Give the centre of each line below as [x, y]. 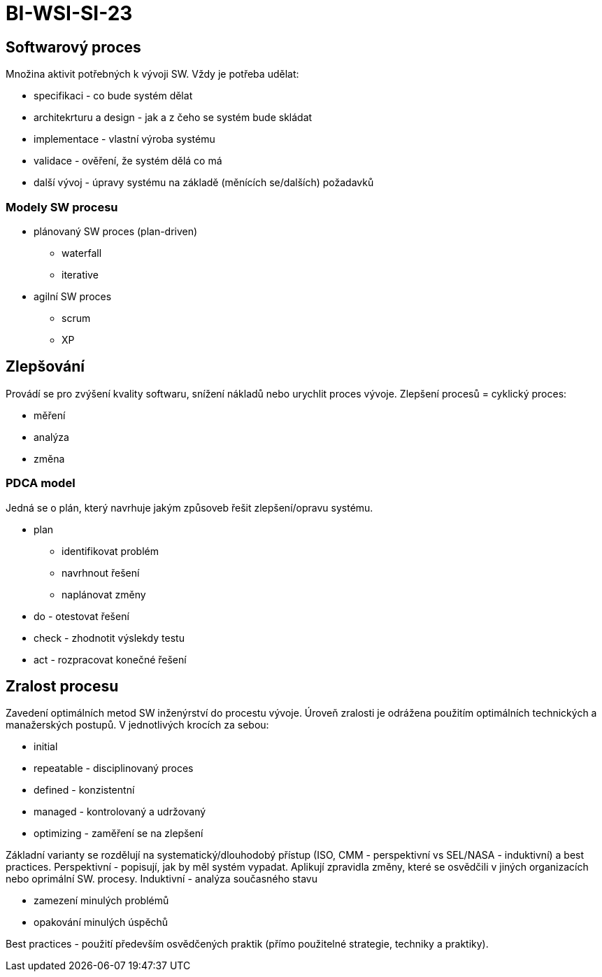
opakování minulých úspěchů [101, 922]
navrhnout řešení [101, 572]
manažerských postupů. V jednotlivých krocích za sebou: [137, 725]
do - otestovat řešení [81, 616]
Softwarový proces [73, 47]
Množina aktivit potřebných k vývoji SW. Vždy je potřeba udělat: [152, 74]
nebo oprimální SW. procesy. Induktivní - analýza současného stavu [162, 879]
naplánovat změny [104, 594]
